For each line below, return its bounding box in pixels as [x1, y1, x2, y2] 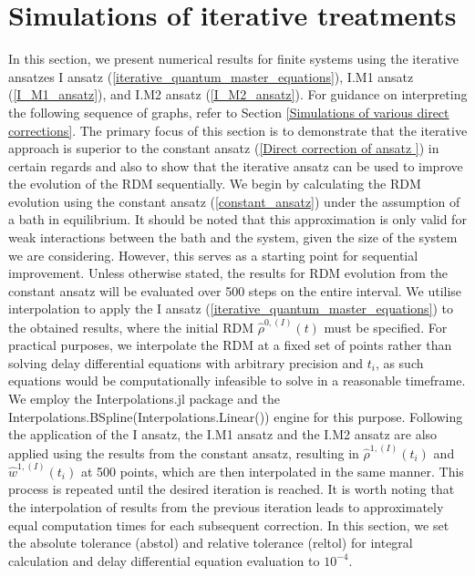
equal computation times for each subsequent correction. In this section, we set [8, 515, 449, 534]
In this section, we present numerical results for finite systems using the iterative [8, 49, 459, 68]
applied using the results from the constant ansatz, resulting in [8, 443, 359, 462]
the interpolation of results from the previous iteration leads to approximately [8, 497, 444, 516]
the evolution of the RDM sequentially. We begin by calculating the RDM [8, 174, 421, 193]
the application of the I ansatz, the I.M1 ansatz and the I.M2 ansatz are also [8, 425, 438, 444]
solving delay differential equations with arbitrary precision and [8, 353, 363, 372]
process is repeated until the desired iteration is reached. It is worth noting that [8, 479, 455, 499]
